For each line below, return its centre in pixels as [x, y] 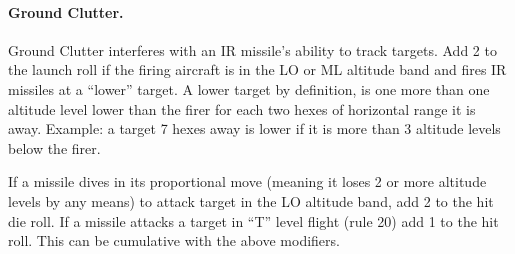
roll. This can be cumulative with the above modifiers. [174, 240]
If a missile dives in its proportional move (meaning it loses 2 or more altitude [247, 181]
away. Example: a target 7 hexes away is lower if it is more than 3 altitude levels [254, 128]
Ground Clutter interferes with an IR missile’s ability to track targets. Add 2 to [252, 49]
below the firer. [54, 147]
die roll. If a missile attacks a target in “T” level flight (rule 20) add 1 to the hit [253, 220]
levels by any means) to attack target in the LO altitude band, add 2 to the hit [251, 200]
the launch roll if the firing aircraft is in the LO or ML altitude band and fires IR [257, 69]
